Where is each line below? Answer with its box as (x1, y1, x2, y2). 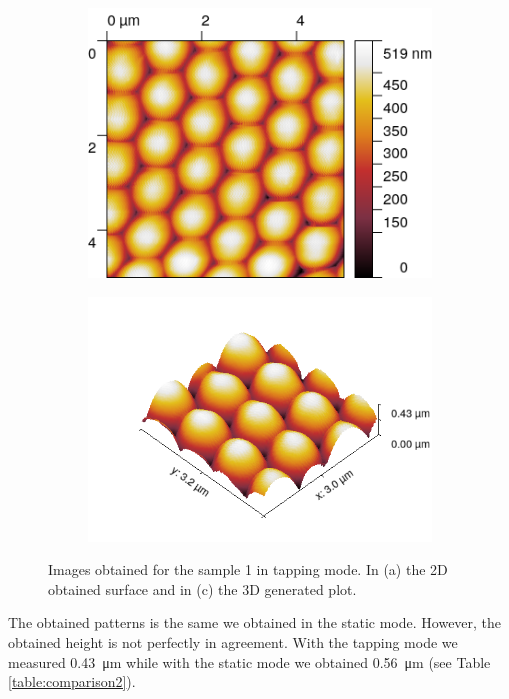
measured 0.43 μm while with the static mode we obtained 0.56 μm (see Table (8, 651, 491, 672)
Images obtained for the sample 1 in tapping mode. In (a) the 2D (48, 559, 448, 580)
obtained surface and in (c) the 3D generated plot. (48, 578, 357, 599)
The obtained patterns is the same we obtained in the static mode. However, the (8, 612, 502, 633)
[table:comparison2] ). (8, 671, 136, 692)
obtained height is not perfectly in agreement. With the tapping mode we (8, 631, 458, 652)
